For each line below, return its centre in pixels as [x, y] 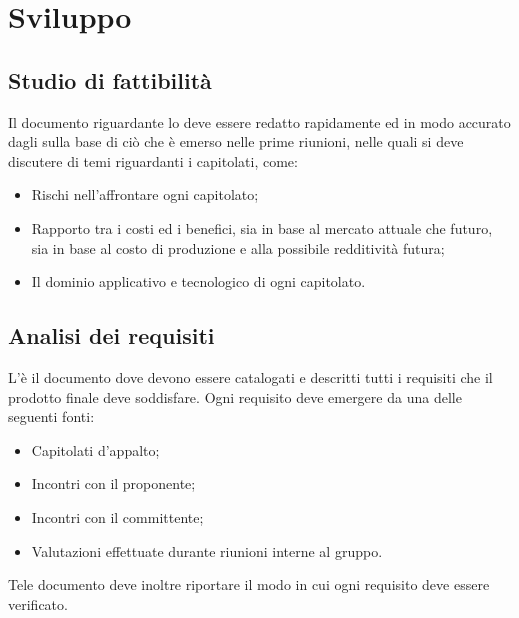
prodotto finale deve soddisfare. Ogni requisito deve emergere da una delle [235, 396]
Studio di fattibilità [110, 79]
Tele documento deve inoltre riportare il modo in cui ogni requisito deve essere [249, 584]
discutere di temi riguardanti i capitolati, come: [153, 160]
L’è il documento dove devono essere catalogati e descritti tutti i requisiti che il [250, 376]
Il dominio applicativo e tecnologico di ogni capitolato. [198, 281]
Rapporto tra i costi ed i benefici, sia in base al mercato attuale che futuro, [262, 227]
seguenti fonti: [51, 416]
